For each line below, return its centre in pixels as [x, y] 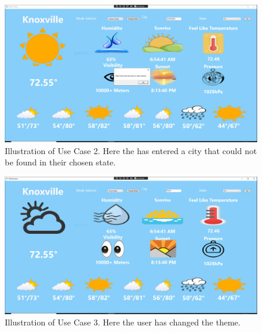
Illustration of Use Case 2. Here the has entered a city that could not [131, 150]
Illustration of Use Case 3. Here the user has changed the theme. [123, 322]
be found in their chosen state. [60, 162]
